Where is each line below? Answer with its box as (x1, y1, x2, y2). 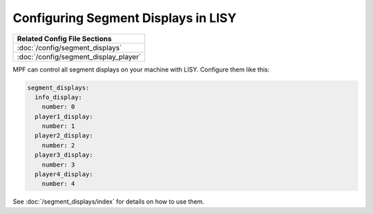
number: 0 (41, 103, 75, 111)
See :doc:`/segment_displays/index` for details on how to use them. (12, 197, 205, 206)
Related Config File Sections (17, 34, 112, 43)
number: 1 (41, 122, 75, 130)
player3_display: (35, 151, 93, 159)
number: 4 (41, 180, 75, 188)
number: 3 (41, 160, 75, 169)
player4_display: (35, 171, 93, 178)
